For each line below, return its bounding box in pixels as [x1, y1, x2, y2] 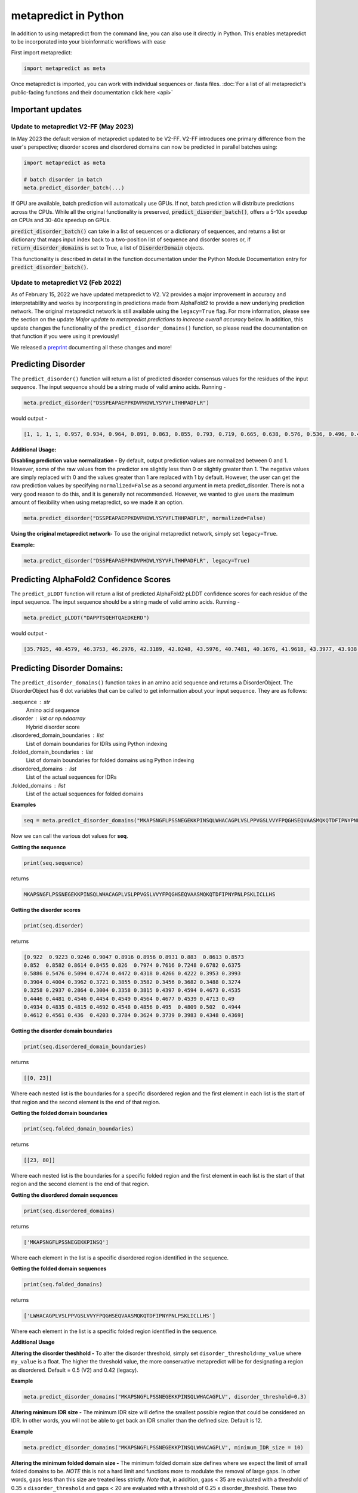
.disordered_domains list [11, 765, 77, 772]
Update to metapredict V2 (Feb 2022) [11, 278, 122, 287]
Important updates [11, 105, 82, 115]
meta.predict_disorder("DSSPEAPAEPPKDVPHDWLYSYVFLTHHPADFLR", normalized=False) [23, 515, 266, 522]
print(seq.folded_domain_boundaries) [23, 1126, 134, 1132]
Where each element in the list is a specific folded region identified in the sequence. [11, 1328, 218, 1335]
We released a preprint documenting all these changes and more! [11, 343, 172, 351]
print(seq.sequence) [23, 859, 84, 866]
